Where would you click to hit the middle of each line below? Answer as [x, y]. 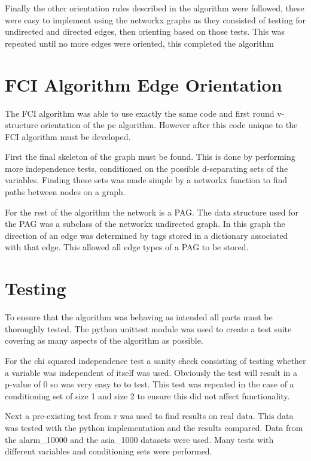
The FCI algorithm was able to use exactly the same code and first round [140, 113]
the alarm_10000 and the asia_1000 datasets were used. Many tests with [139, 439]
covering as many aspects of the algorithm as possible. [104, 340]
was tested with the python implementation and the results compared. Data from [154, 427]
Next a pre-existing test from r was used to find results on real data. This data [149, 416]
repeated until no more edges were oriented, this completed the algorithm [139, 43]
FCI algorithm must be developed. [68, 136]
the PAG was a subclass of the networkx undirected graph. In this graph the [145, 224]
